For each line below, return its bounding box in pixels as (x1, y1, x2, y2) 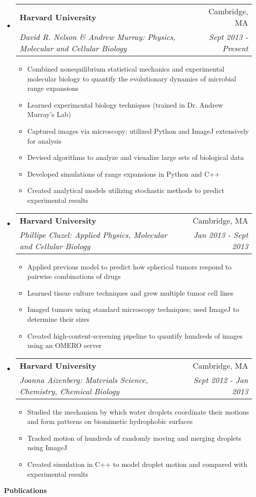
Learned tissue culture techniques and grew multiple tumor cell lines (27, 287, 234, 298)
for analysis (27, 135, 62, 146)
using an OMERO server (27, 340, 102, 350)
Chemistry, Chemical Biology (19, 385, 120, 397)
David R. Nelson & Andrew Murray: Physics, (19, 31, 176, 42)
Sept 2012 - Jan (193, 374, 248, 385)
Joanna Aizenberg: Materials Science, (19, 374, 148, 385)
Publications (4, 485, 47, 496)
